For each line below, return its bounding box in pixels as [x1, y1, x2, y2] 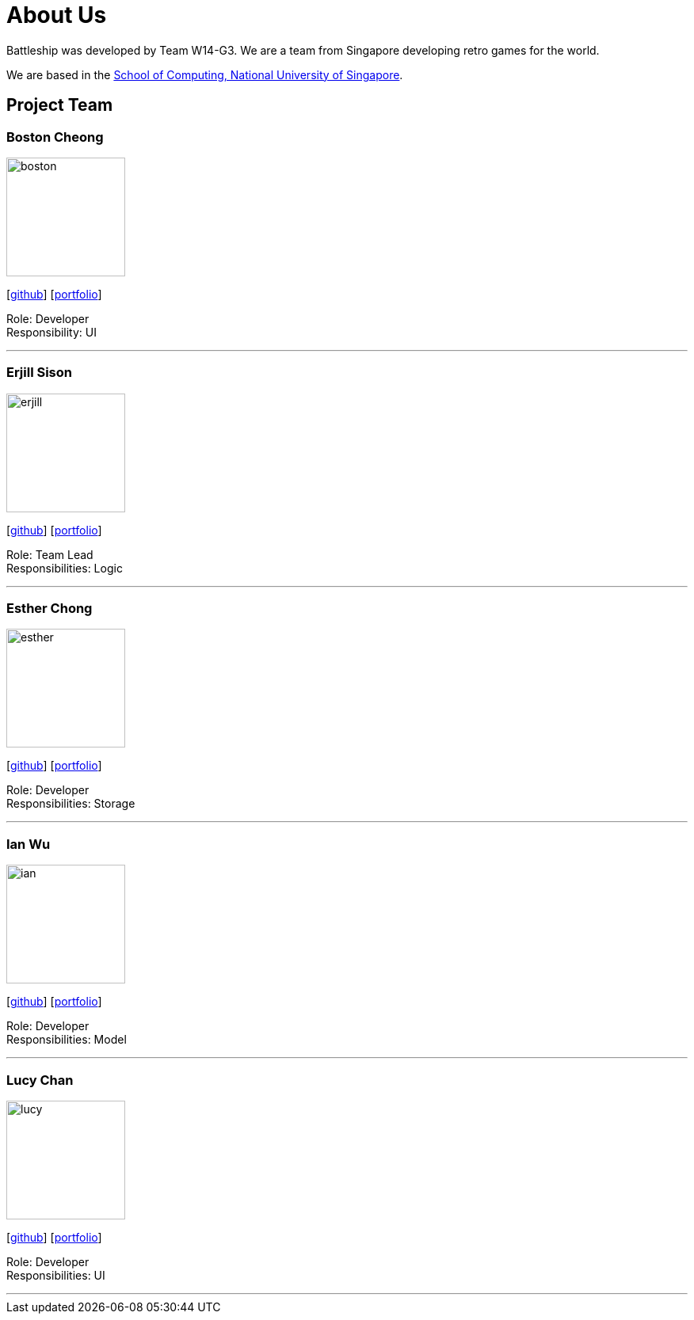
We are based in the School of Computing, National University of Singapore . [6, 67, 403, 82]
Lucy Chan [6, 1071, 74, 1088]
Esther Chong [6, 600, 93, 617]
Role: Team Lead [6, 547, 93, 561]
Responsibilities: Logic [6, 561, 123, 575]
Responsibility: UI [6, 325, 97, 339]
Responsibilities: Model [6, 1033, 127, 1047]
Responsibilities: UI [6, 1268, 105, 1282]
